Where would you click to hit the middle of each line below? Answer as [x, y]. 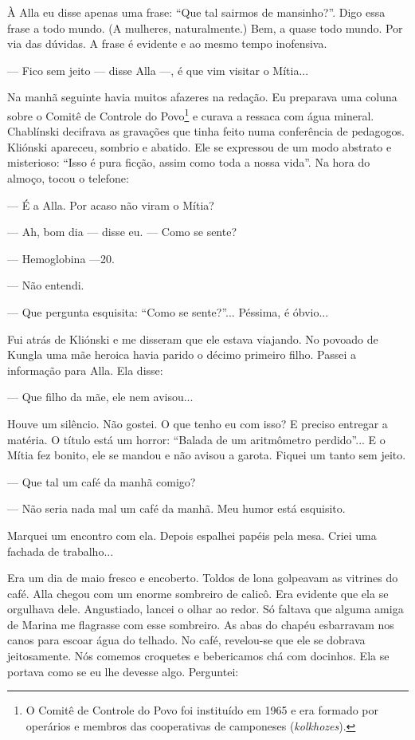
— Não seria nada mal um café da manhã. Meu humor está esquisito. [176, 508]
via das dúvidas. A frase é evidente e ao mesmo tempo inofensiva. [167, 43]
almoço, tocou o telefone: [68, 178]
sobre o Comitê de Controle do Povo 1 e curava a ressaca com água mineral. [191, 114]
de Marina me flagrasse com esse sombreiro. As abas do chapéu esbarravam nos [201, 624]
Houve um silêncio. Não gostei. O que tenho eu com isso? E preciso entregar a [198, 423]
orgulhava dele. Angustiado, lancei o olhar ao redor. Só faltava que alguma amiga [206, 609]
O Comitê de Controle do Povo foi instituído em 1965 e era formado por [202, 710]
